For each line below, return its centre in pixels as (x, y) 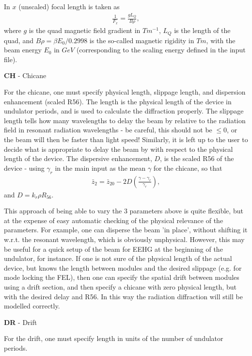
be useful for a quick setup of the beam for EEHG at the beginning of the (113, 249)
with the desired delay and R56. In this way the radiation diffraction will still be (123, 296)
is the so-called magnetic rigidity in (142, 40)
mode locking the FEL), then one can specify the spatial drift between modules (122, 277)
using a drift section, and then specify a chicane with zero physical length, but (120, 286)
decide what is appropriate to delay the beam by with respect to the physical (118, 149)
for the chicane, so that (188, 168)
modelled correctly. (32, 306)
